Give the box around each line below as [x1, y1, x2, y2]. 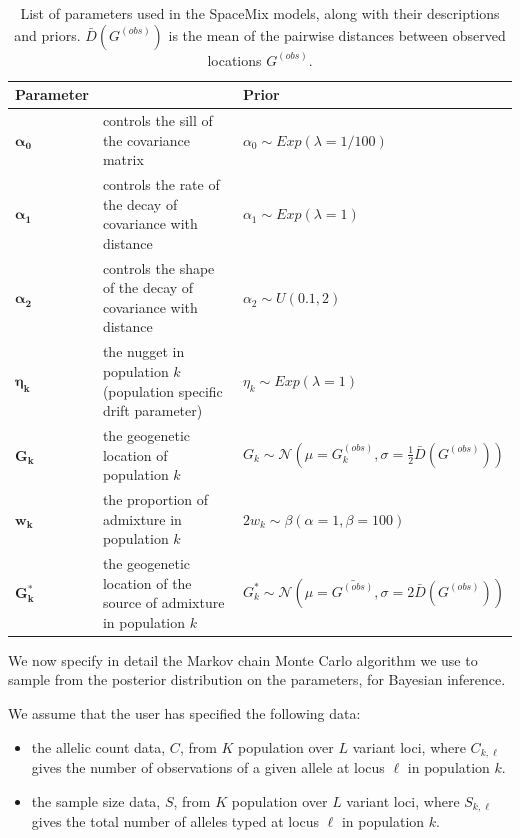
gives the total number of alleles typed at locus [31, 811, 320, 832]
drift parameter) [102, 400, 203, 421]
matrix [102, 149, 144, 170]
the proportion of [102, 488, 209, 509]
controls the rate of [102, 174, 220, 195]
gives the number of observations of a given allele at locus [31, 757, 385, 778]
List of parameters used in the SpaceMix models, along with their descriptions [20, 3, 500, 23]
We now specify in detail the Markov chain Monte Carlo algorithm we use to [8, 649, 478, 670]
